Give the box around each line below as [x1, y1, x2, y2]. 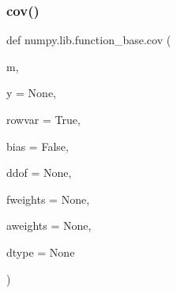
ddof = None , [6, 164, 72, 181]
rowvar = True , [6, 111, 81, 127]
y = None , [6, 85, 57, 101]
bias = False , [6, 137, 69, 154]
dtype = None [6, 243, 75, 260]
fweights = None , [6, 190, 90, 207]
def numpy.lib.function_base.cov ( [6, 32, 171, 48]
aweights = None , [6, 217, 92, 234]
